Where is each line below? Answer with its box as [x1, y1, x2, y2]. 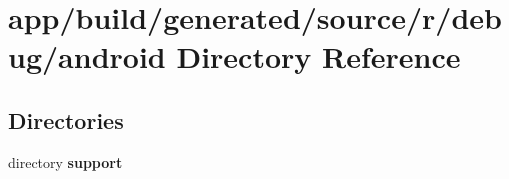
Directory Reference [176, 36, 461, 77]
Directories [8, 104, 124, 135]
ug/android [8, 36, 166, 77]
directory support [8, 151, 123, 172]
